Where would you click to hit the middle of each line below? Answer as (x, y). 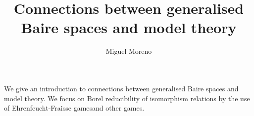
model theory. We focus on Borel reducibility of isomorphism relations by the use (127, 98)
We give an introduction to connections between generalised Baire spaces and (121, 88)
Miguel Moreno (129, 51)
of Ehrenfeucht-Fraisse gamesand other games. (74, 108)
